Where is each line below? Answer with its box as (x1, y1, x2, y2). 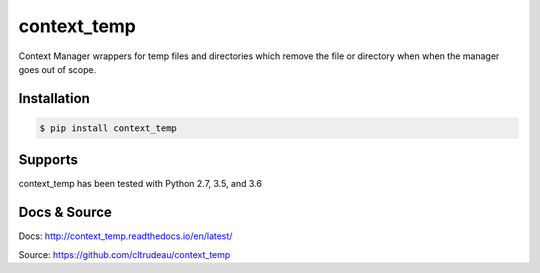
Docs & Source (18, 204, 112, 221)
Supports (18, 151, 79, 169)
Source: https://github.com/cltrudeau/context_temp (18, 248, 231, 260)
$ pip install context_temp (39, 122, 177, 134)
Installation (18, 90, 90, 107)
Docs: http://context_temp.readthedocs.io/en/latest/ (18, 230, 233, 242)
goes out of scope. (18, 63, 97, 75)
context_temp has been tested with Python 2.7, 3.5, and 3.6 (18, 178, 262, 190)
